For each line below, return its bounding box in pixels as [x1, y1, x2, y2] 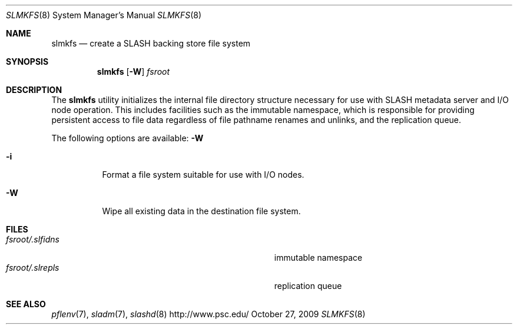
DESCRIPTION [6, 85, 62, 95]
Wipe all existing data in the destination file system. [102, 206, 301, 216]
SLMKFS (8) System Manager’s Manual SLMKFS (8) [6, 10, 202, 20]
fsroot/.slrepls [6, 262, 59, 272]
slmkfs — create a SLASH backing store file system [51, 38, 251, 48]
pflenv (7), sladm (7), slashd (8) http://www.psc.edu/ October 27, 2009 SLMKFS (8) [51, 309, 366, 319]
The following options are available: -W [51, 133, 204, 143]
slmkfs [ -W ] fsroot [97, 67, 170, 77]
